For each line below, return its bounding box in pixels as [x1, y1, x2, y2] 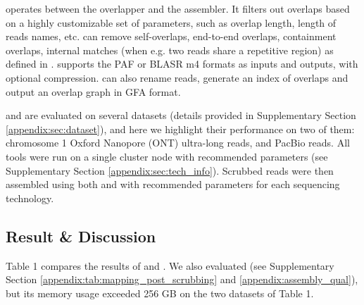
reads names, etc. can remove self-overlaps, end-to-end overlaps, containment [6, 29, 337, 44]
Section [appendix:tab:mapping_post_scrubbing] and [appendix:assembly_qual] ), [6, 272, 358, 287]
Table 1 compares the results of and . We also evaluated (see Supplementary [6, 258, 334, 273]
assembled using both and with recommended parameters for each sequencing [6, 177, 340, 192]
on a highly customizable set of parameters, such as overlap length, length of [6, 15, 337, 30]
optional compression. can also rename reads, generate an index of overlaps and [6, 70, 349, 85]
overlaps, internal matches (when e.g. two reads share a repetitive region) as [6, 42, 334, 57]
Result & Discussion [6, 225, 156, 247]
